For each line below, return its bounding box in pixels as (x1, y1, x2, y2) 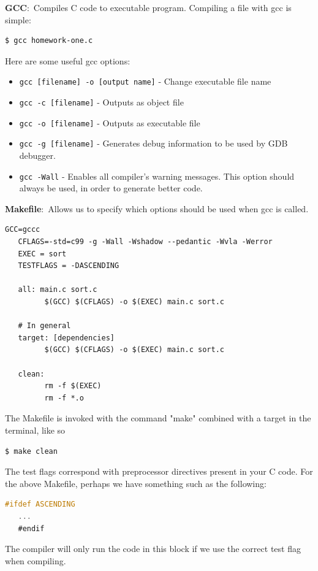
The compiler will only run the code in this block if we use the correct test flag (5, 542, 301, 555)
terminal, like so (5, 423, 66, 436)
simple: (5, 13, 31, 26)
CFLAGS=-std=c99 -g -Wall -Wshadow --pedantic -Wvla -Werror (18, 237, 273, 247)
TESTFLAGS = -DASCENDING (18, 261, 119, 270)
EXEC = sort (18, 249, 67, 258)
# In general (18, 321, 71, 331)
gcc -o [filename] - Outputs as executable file (19, 116, 200, 129)
